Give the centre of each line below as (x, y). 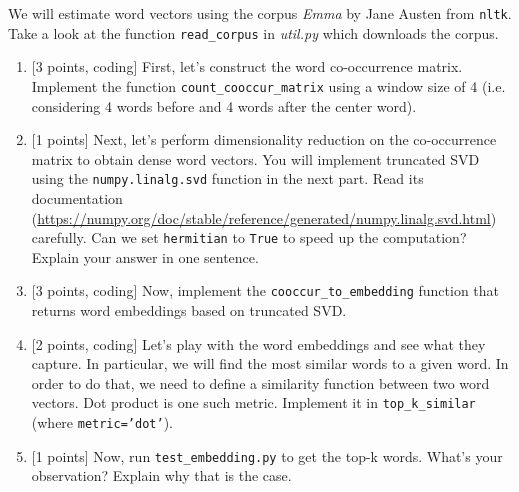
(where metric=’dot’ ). (102, 422)
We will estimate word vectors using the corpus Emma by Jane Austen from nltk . (260, 13)
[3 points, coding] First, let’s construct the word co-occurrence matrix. (247, 66)
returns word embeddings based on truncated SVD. (189, 310)
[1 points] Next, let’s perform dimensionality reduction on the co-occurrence (264, 139)
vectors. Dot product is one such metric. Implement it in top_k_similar (253, 402)
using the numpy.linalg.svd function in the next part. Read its (227, 178)
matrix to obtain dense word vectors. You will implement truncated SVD (255, 158)
